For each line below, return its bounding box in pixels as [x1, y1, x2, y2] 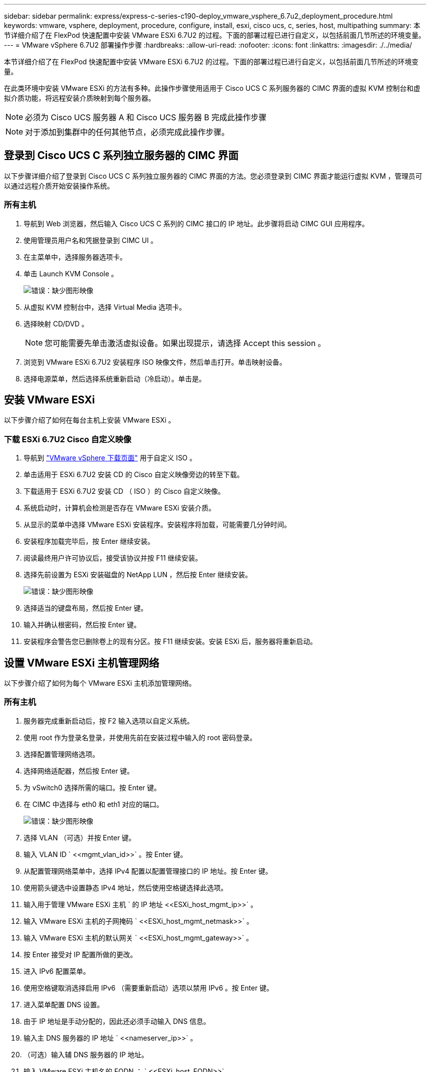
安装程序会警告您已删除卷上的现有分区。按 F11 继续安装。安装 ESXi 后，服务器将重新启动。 [24, 637, 317, 646]
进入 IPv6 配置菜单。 [24, 966, 90, 975]
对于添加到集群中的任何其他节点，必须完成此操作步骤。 [25, 127, 230, 137]
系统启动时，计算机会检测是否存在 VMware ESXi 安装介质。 [24, 504, 215, 512]
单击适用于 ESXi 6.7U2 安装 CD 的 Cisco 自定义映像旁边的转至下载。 [24, 470, 244, 479]
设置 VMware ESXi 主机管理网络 [4, 656, 160, 669]
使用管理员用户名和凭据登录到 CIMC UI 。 [24, 236, 158, 244]
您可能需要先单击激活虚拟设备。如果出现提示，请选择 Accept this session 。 [45, 338, 326, 348]
